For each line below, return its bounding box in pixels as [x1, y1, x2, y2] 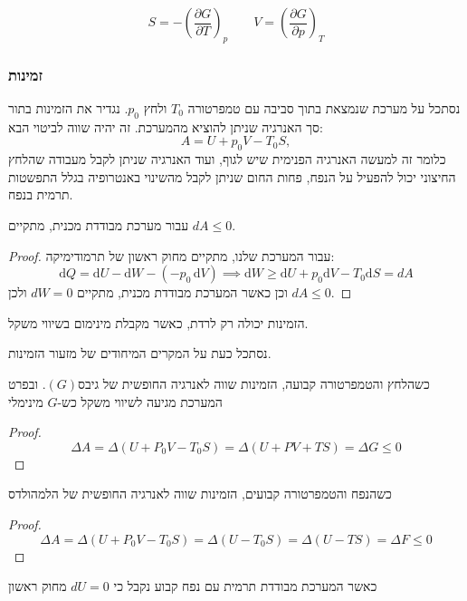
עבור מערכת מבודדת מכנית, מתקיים [8, 215, 189, 234]
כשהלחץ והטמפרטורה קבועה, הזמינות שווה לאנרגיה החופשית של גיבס [78, 373, 430, 393]
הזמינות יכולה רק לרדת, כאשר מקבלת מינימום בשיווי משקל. [8, 313, 309, 332]
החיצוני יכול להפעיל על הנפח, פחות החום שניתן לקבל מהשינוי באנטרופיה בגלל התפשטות [8, 167, 456, 186]
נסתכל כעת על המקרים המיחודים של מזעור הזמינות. [8, 344, 272, 363]
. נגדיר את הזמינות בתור [8, 99, 129, 118]
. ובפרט [8, 373, 46, 393]
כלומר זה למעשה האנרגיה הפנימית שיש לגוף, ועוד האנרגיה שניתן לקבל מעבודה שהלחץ [8, 150, 446, 169]
